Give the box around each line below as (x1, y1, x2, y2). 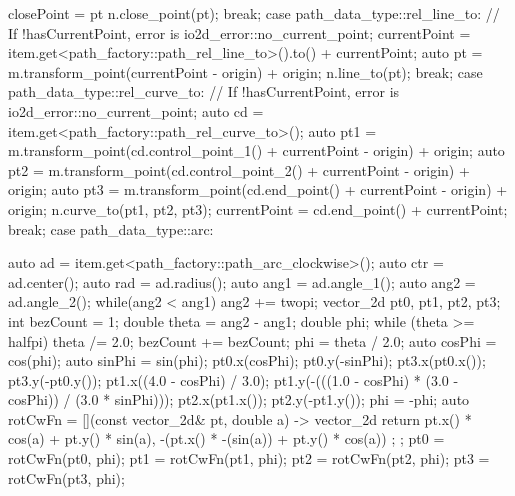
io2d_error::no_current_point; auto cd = (8, 100, 264, 121)
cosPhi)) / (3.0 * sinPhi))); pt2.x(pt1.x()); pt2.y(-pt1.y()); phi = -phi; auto (8, 389, 470, 410)
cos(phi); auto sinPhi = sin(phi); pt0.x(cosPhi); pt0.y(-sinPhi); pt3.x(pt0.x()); (8, 350, 486, 371)
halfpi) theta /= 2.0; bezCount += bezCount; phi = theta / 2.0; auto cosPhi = (8, 330, 497, 351)
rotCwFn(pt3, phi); (8, 467, 125, 488)
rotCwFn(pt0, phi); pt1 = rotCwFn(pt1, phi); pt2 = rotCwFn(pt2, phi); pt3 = (8, 448, 490, 469)
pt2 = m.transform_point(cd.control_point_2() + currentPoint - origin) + (8, 159, 470, 180)
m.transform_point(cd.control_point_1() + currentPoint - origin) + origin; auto (8, 140, 505, 161)
